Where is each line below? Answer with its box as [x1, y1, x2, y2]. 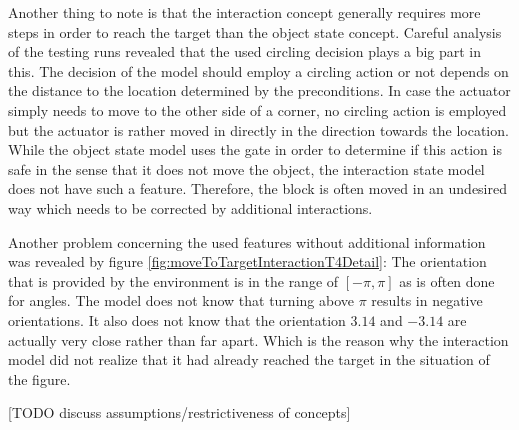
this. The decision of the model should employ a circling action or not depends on [8, 60, 509, 81]
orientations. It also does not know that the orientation [8, 309, 346, 330]
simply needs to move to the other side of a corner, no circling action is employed [8, 99, 507, 120]
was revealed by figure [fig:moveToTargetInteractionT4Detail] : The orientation [8, 251, 487, 272]
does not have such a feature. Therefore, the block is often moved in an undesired [8, 178, 507, 199]
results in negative [371, 290, 483, 311]
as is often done [399, 270, 495, 291]
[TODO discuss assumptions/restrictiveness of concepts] [8, 402, 351, 423]
